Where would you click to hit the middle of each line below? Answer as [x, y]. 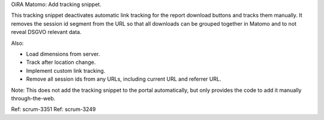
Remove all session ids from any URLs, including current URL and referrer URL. [124, 79]
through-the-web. [33, 98]
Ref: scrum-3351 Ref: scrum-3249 [53, 109]
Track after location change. [61, 62]
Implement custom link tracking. [66, 70]
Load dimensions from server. [63, 54]
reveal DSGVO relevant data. [46, 32]
